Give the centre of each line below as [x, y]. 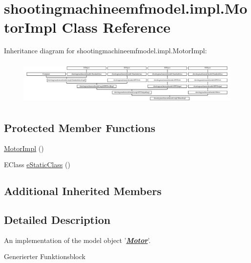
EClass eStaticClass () [37, 164]
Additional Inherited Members [83, 191]
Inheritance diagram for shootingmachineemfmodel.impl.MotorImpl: [105, 51]
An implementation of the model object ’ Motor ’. [77, 240]
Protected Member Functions [80, 127]
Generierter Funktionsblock [45, 256]
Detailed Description [57, 219]
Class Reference [116, 27]
